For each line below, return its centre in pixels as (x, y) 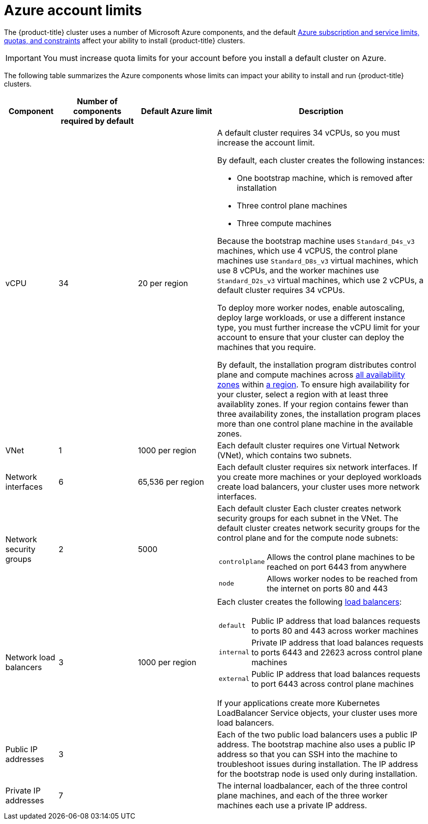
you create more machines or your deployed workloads (319, 477)
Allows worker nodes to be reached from (342, 578)
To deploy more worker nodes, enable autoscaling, (311, 308)
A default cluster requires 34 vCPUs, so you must (309, 132)
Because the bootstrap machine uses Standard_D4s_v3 (316, 241)
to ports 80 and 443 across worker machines (335, 631)
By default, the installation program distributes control (317, 365)
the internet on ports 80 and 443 (327, 588)
